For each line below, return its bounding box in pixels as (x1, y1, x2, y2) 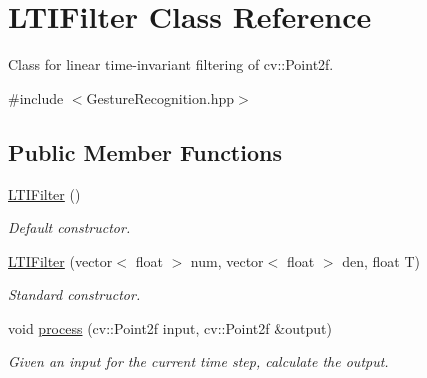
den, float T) (342, 250, 420, 271)
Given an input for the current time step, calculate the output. (8, 351, 389, 372)
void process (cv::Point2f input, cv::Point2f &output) (8, 317, 332, 338)
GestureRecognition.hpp (86, 87, 234, 108)
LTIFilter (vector (8, 250, 113, 271)
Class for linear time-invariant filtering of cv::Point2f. (8, 54, 334, 75)
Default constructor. (8, 217, 131, 238)
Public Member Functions (8, 136, 282, 167)
